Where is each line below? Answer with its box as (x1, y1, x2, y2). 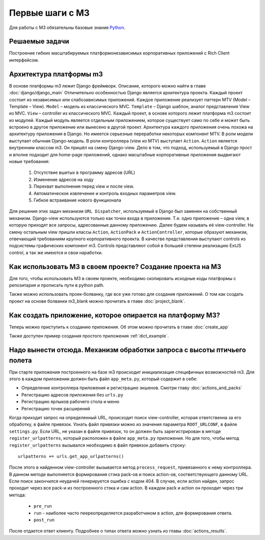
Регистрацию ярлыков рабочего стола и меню (21, 398, 120, 405)
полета (9, 356, 32, 365)
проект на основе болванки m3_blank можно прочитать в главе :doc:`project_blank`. (9, 298, 186, 304)
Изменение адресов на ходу (33, 176, 94, 182)
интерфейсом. (9, 57, 39, 63)
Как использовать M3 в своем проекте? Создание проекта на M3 (9, 262, 221, 271)
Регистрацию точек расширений (21, 405, 90, 411)
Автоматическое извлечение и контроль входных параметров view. (33, 190, 177, 196)
